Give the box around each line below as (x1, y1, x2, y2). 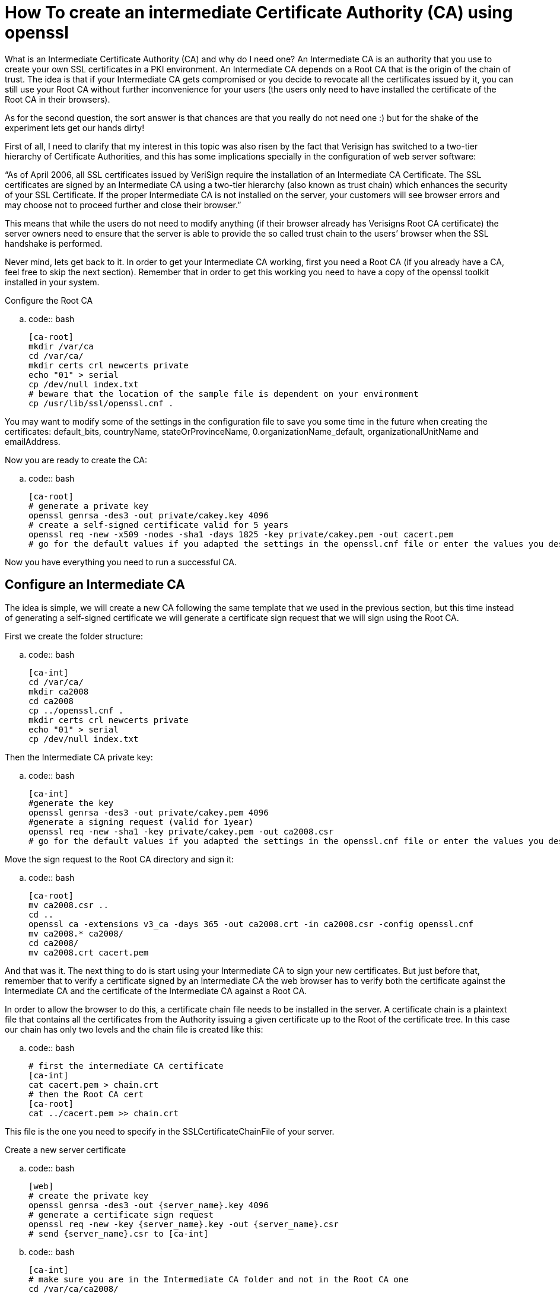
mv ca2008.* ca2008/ (28, 928, 124, 938)
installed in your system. (5, 276, 100, 287)
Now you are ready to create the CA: (5, 454, 148, 465)
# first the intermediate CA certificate (28, 1060, 224, 1071)
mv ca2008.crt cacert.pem (28, 947, 149, 957)
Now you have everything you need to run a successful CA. (5, 556, 237, 567)
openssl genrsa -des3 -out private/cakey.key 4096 (28, 510, 269, 520)
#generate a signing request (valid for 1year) (28, 817, 254, 827)
